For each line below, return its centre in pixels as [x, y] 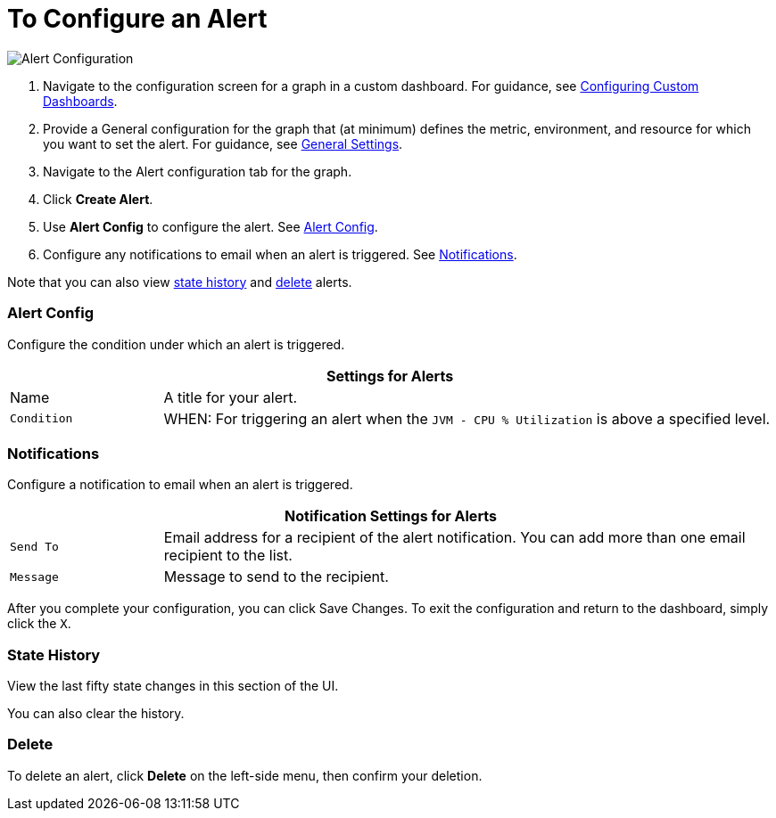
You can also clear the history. [96, 713]
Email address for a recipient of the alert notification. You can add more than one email [454, 538]
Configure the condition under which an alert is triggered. [176, 344]
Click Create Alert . [98, 199]
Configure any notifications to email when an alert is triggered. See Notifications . [280, 254]
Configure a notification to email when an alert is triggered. [180, 485]
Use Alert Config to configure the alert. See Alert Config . [211, 226]
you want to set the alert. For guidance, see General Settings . [223, 143]
